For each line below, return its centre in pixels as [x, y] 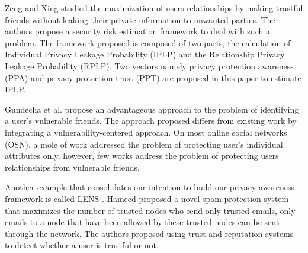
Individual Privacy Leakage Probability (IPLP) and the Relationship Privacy [145, 54]
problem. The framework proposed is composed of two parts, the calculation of [148, 42]
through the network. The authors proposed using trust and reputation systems [149, 233]
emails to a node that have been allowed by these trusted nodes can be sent [142, 222]
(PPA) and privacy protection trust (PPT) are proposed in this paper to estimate [153, 77]
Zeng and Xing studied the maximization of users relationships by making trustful [154, 8]
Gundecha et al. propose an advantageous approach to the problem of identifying [152, 109]
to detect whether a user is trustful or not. [82, 245]
